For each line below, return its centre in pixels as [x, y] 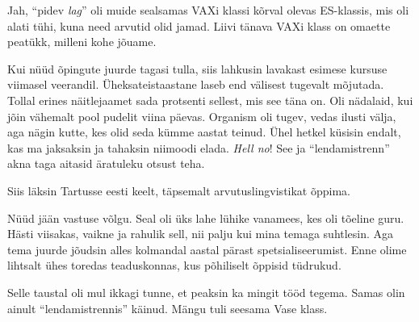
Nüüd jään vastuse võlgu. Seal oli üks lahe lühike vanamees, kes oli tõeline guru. [206, 217]
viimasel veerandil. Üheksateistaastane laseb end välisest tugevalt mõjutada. [196, 84]
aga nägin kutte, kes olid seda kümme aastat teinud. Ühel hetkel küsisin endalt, [204, 132]
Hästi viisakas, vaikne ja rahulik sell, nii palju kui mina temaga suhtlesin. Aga [201, 234]
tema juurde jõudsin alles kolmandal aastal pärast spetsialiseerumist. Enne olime [207, 249]
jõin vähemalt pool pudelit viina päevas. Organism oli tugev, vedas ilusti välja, [202, 116]
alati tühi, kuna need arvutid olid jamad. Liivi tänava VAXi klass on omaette [199, 25]
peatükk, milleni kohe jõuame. [82, 42]
